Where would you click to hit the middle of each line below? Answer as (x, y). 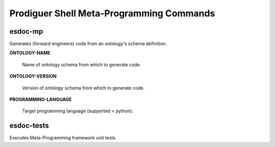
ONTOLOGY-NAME (30, 53)
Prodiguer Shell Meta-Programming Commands (112, 13)
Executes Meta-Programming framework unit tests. (63, 138)
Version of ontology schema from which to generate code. (83, 88)
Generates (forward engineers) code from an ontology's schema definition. (88, 44)
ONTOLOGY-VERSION (33, 76)
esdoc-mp (26, 31)
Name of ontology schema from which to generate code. (81, 64)
